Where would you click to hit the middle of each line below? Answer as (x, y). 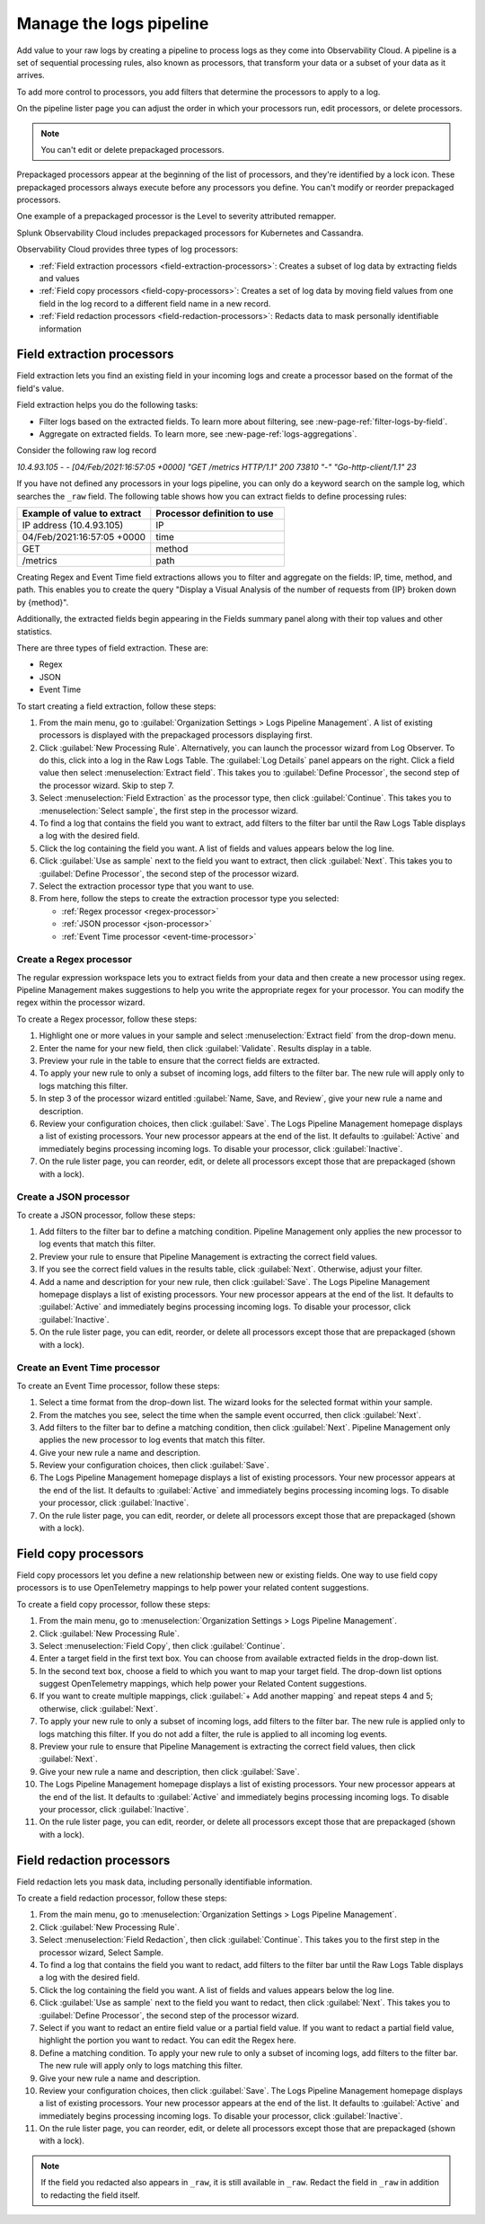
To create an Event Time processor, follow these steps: (118, 1386)
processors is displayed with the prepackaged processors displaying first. (176, 735)
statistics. (35, 631)
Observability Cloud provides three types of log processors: (128, 249)
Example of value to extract (82, 514)
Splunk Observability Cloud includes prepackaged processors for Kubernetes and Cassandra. (190, 233)
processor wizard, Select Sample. (101, 1952)
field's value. (40, 388)
